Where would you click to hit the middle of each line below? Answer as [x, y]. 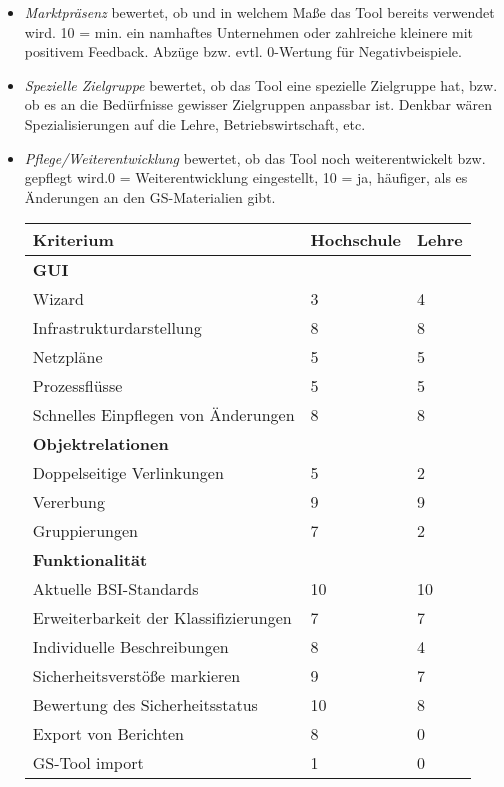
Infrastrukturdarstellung [117, 328]
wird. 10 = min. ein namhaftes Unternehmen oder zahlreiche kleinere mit [249, 31]
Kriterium [73, 240]
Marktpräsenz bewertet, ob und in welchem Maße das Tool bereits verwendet [259, 12]
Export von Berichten [108, 734]
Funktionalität [90, 560]
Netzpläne [67, 357]
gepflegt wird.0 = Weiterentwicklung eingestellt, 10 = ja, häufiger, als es [246, 177]
